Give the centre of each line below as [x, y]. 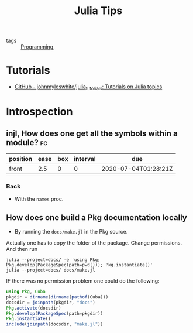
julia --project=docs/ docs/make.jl [51, 270]
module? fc [27, 143]
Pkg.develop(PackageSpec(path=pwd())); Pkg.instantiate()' [80, 265]
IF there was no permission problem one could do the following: [83, 281]
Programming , [38, 47]
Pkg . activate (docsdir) [34, 308]
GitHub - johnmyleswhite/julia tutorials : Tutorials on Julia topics [88, 87]
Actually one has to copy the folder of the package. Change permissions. [94, 243]
